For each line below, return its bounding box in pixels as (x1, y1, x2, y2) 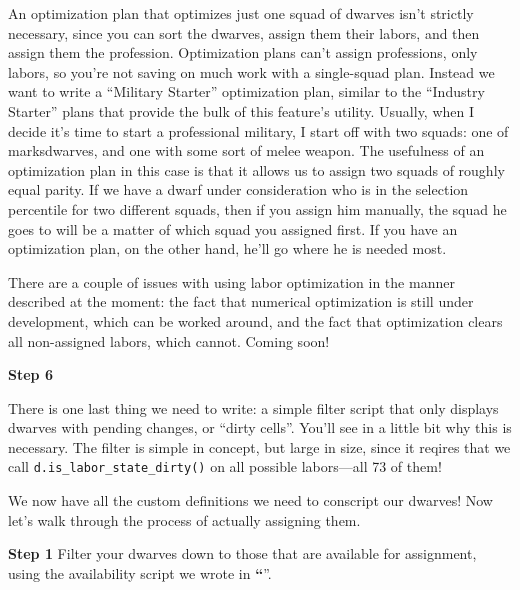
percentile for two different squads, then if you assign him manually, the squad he (8, 198, 507, 219)
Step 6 (8, 364, 53, 385)
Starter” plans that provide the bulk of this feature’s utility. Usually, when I (8, 100, 475, 121)
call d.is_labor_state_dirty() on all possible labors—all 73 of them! (8, 456, 442, 477)
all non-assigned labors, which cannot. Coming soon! (8, 330, 330, 351)
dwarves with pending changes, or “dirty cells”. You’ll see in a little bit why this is (8, 417, 512, 438)
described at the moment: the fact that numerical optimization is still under (8, 291, 474, 312)
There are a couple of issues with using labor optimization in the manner (8, 271, 455, 292)
